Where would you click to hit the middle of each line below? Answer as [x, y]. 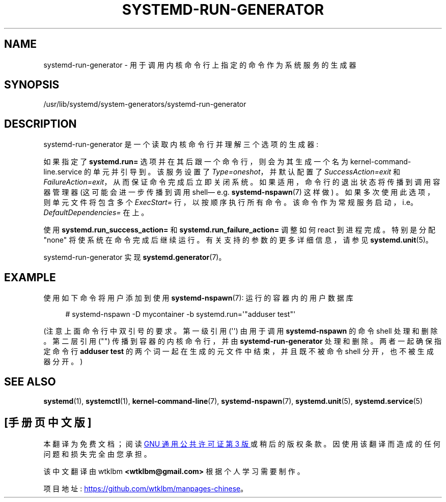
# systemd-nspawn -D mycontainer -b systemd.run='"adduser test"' [180, 314]
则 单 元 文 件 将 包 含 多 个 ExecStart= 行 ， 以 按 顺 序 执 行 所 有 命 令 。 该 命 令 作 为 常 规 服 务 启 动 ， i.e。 [230, 202]
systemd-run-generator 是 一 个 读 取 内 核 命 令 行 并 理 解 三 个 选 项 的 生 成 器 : [181, 144]
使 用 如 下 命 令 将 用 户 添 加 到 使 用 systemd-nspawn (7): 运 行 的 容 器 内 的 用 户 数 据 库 [198, 298]
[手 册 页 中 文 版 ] [48, 423]
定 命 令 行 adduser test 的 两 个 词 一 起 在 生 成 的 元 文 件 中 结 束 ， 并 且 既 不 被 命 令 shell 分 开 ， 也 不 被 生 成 [239, 351]
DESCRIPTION [40, 124]
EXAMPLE [30, 277]
